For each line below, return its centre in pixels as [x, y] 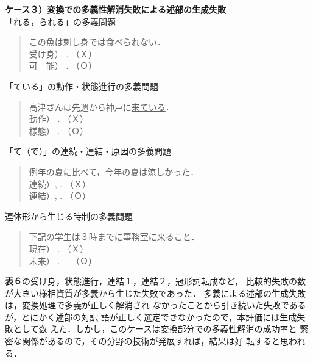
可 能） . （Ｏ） [63, 66]
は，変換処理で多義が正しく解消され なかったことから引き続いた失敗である [156, 305]
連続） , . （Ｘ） [60, 183]
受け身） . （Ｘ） [63, 53]
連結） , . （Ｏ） [60, 196]
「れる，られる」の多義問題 [60, 21]
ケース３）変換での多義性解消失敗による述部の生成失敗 [115, 9]
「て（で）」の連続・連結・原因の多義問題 [88, 151]
